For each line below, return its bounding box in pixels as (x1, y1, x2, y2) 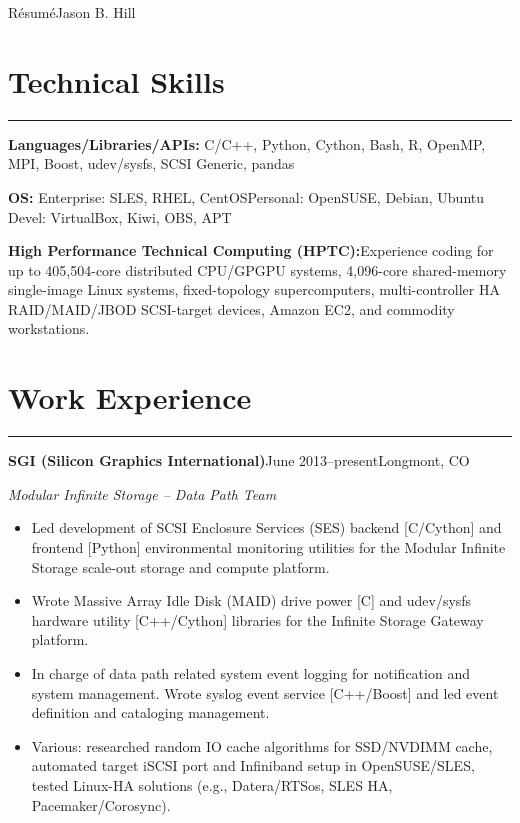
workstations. (8, 318, 90, 339)
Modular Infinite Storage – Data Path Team (8, 483, 277, 504)
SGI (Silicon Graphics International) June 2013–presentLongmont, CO (8, 450, 470, 471)
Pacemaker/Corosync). (31, 794, 171, 815)
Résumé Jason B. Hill (8, 2, 136, 22)
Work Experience (8, 377, 252, 418)
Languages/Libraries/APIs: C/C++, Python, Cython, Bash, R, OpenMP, (8, 133, 486, 154)
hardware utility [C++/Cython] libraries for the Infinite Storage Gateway (31, 609, 484, 630)
